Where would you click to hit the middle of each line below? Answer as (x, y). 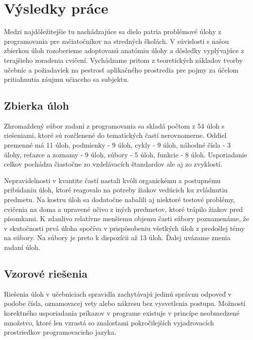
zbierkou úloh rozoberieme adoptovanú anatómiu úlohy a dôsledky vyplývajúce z (124, 50)
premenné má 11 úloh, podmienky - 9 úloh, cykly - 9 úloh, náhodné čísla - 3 (117, 145)
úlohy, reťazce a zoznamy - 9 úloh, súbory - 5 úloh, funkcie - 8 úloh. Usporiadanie (126, 154)
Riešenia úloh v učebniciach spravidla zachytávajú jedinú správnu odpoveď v (118, 293)
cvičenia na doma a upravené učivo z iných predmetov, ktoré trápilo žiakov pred (123, 209)
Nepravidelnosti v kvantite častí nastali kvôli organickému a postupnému (112, 180)
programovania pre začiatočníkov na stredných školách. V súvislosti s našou (117, 41)
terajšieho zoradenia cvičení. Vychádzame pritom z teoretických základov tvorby (124, 60)
